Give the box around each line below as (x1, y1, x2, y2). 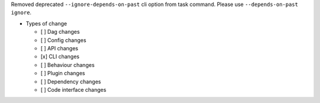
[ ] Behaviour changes (40, 61, 95, 68)
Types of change (25, 20, 68, 27)
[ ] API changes (40, 44, 78, 51)
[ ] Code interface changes (40, 86, 107, 93)
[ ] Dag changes (40, 28, 80, 36)
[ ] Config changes (40, 36, 87, 44)
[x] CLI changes (40, 53, 80, 60)
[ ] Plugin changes (40, 70, 85, 77)
